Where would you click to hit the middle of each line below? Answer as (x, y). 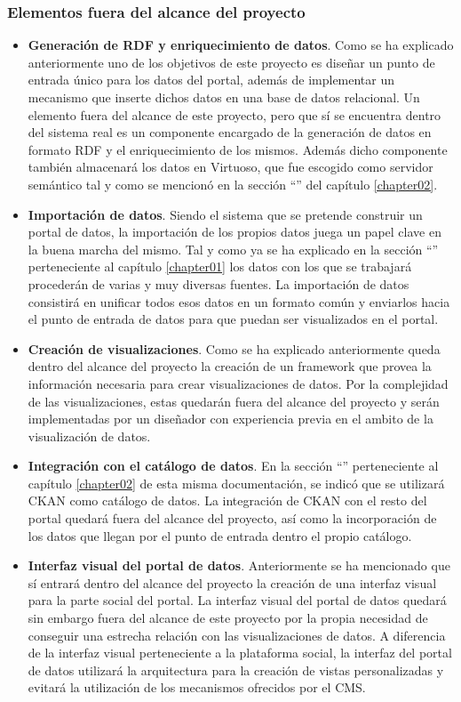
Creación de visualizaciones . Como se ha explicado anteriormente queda (234, 348)
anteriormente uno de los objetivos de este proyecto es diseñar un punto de (231, 62)
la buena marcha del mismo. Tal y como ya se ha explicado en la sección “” (233, 249)
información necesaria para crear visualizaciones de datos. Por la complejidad (238, 383)
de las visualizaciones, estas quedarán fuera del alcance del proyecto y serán (234, 401)
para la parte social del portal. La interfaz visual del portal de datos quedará (237, 600)
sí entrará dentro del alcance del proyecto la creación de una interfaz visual (232, 582)
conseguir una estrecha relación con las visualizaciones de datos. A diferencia (237, 635)
